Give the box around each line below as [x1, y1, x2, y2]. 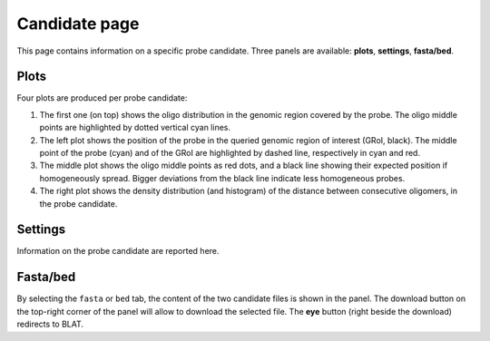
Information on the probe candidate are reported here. [16, 246, 220, 257]
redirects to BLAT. [16, 318, 84, 330]
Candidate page [16, 14, 140, 34]
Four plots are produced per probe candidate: [16, 93, 188, 103]
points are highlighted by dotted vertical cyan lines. [39, 122, 231, 133]
